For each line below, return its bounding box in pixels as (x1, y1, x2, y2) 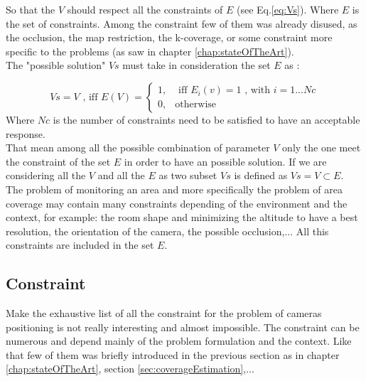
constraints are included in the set (6, 237, 154, 252)
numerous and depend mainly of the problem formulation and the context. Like (6, 333, 352, 348)
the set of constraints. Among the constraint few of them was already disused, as (6, 16, 357, 31)
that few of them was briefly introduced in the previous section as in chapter (6, 347, 340, 362)
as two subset (158, 168, 217, 183)
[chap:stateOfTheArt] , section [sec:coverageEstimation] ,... (6, 361, 254, 376)
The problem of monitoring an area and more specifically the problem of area (6, 181, 343, 196)
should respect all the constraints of (67, 2, 223, 16)
